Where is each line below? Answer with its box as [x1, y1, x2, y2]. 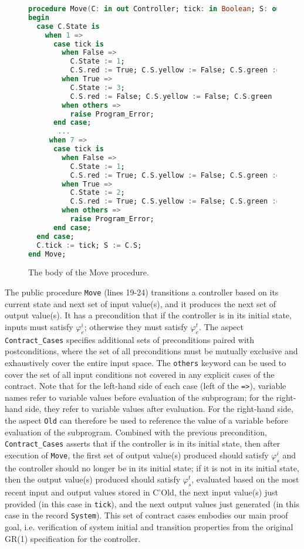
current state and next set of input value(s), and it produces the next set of [5, 297, 276, 310]
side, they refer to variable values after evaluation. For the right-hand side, [25, 402, 293, 415]
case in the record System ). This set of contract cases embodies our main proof [5, 509, 288, 521]
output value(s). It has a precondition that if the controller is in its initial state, [5, 309, 292, 321]
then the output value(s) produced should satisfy [5, 473, 181, 485]
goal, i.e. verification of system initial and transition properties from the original [5, 520, 293, 533]
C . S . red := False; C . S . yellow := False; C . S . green [70, 92, 272, 101]
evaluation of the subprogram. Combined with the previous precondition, [5, 425, 267, 438]
